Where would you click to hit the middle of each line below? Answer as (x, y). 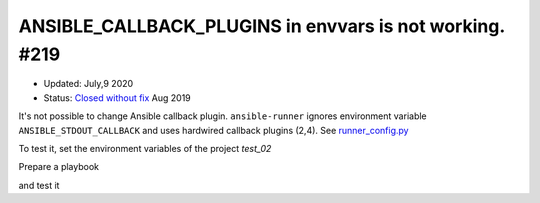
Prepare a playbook (59, 167)
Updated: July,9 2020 (88, 84)
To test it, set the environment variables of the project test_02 (145, 148)
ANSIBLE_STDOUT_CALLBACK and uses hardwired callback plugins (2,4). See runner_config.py (213, 130)
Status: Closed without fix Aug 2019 (117, 97)
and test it (39, 185)
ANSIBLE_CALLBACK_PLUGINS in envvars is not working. (261, 26)
